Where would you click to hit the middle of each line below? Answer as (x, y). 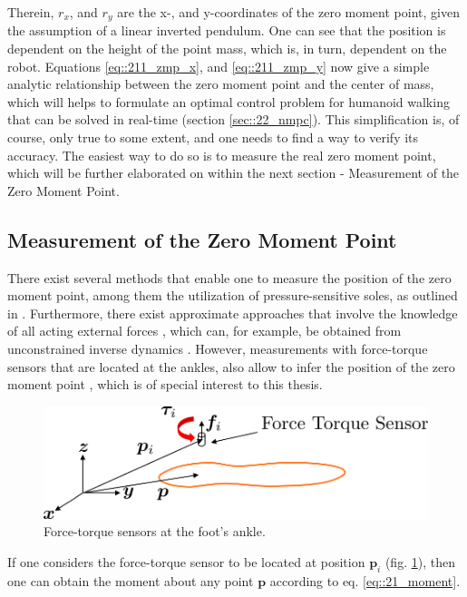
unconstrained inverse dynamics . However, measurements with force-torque (218, 348)
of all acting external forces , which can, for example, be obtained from (204, 331)
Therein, (31, 12)
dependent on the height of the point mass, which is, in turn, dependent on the (227, 49)
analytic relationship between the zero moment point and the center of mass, (221, 84)
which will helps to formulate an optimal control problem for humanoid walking (229, 101)
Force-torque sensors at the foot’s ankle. (155, 531)
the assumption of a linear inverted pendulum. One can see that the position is (227, 30)
